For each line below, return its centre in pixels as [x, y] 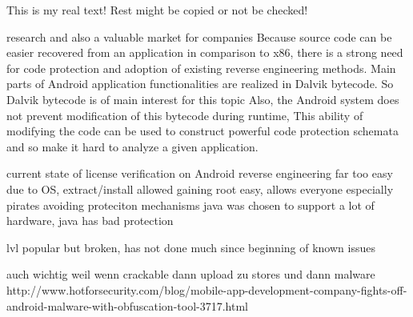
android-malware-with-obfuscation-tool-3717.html [127, 305]
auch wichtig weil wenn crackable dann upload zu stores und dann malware [191, 274]
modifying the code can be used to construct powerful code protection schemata [202, 131]
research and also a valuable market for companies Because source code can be [199, 36]
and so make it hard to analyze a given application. [132, 146]
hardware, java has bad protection [90, 221]
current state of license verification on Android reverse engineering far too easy [200, 173]
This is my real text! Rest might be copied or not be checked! [157, 10]
